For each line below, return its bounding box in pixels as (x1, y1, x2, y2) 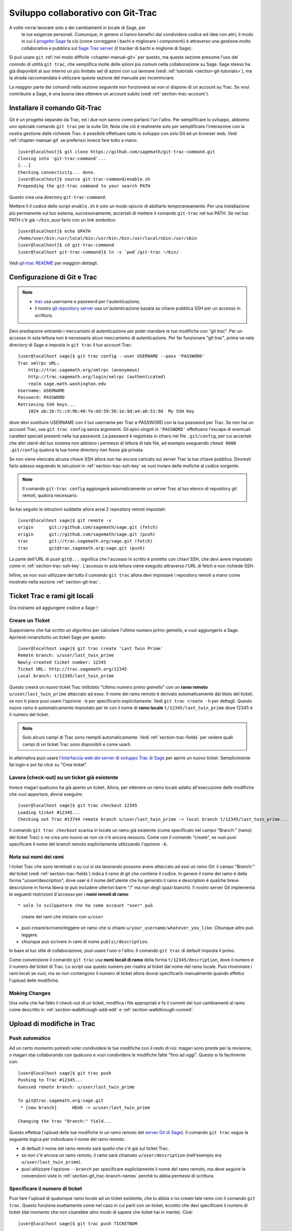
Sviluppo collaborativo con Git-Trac (9, 7, 157, 18)
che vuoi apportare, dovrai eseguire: (9, 791, 83, 797)
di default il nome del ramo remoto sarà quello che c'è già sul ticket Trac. (21, 1145, 169, 1151)
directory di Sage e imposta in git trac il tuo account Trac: (9, 342, 132, 348)
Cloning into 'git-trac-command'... (18, 156, 106, 161)
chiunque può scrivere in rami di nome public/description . (21, 939, 149, 944)
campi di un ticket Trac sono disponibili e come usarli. (22, 741, 131, 747)
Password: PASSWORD (18, 394, 65, 400)
